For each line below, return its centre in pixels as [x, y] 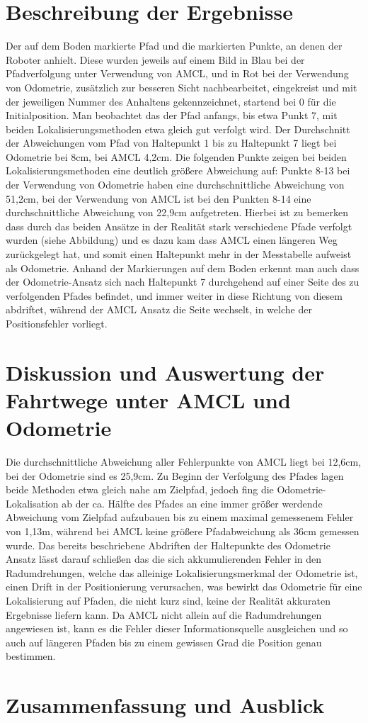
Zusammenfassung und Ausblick [165, 705]
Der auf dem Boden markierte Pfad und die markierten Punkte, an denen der [174, 46]
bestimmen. [31, 656]
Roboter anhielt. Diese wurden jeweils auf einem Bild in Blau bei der [155, 59]
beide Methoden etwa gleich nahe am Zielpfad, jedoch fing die [140, 489]
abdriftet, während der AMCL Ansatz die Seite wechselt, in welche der [159, 309]
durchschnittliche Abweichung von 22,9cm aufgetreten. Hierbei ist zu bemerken [177, 212]
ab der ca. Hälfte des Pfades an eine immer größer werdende [192, 503]
